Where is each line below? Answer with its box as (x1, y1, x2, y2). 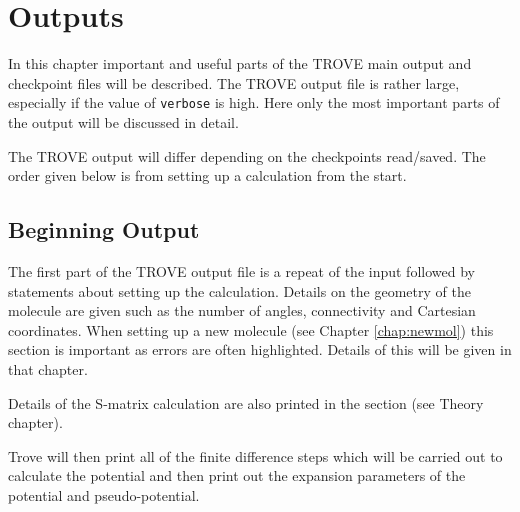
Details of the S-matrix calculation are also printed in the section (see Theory (8, 392, 484, 413)
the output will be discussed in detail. (8, 111, 239, 132)
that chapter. (8, 358, 88, 379)
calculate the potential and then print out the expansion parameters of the (8, 465, 466, 486)
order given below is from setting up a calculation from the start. (8, 165, 407, 186)
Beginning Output (8, 214, 200, 245)
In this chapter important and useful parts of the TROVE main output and (8, 53, 472, 74)
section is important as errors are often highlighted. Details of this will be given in (8, 339, 512, 360)
